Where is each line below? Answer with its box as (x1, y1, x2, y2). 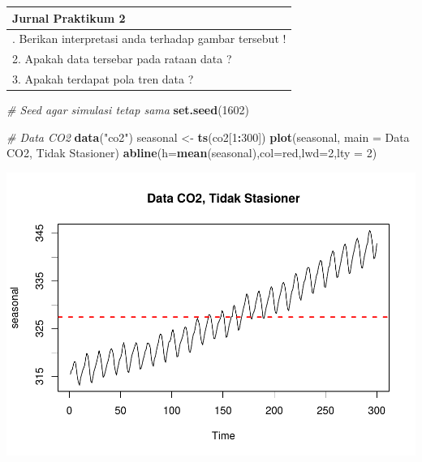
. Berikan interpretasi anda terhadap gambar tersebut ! (12, 30, 286, 47)
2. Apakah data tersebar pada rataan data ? (12, 50, 232, 67)
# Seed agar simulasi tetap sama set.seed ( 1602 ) (6, 101, 250, 118)
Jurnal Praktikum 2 (12, 9, 126, 26)
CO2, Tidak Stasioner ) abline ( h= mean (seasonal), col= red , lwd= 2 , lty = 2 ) (6, 144, 377, 161)
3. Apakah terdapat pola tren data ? (12, 71, 194, 88)
